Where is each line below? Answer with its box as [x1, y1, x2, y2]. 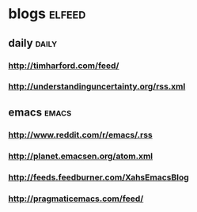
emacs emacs [8, 105, 72, 119]
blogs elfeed [8, 5, 86, 23]
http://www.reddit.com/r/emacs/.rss [8, 129, 153, 140]
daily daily [8, 36, 58, 50]
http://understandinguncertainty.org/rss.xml [8, 81, 186, 92]
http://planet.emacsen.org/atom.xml [8, 150, 153, 161]
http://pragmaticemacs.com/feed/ [8, 193, 144, 204]
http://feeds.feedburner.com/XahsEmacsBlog [8, 172, 190, 183]
